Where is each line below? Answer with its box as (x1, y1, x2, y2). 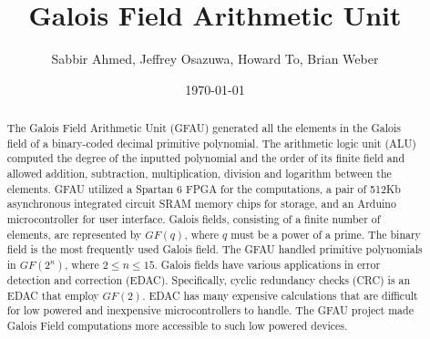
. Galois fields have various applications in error (154, 257, 381, 272)
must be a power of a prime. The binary (230, 226, 421, 241)
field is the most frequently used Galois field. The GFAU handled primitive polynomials (6, 241, 423, 257)
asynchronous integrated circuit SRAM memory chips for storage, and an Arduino (6, 196, 396, 211)
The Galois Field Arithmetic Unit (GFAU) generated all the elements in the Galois (6, 120, 401, 136)
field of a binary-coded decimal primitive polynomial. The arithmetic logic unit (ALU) (6, 135, 416, 150)
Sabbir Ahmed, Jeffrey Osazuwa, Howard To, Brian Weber (51, 49, 379, 68)
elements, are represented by (6, 226, 142, 241)
